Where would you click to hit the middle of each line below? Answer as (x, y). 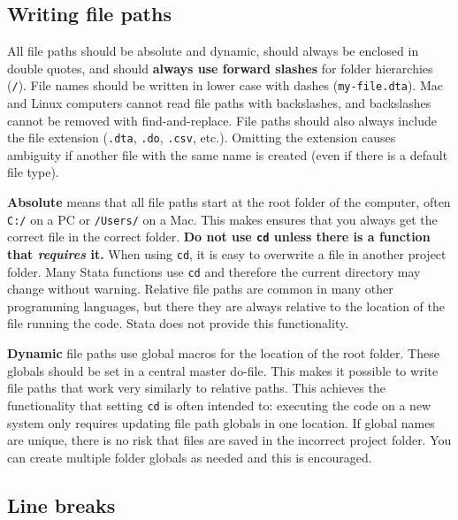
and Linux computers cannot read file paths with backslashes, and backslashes (219, 103)
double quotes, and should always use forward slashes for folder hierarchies (220, 68)
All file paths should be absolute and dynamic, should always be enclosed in (213, 51)
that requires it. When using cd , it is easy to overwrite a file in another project (227, 253)
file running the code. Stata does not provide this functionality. (178, 323)
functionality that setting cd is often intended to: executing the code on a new (219, 405)
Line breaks (61, 505)
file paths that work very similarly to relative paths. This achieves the (196, 388)
